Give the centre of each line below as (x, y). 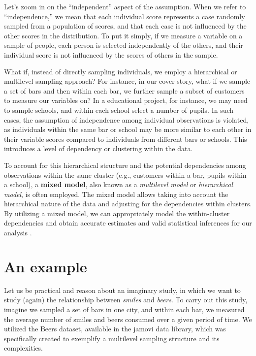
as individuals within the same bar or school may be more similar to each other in (128, 129)
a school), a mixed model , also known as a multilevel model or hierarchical (118, 184)
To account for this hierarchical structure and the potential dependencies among (125, 165)
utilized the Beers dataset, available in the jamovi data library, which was (115, 329)
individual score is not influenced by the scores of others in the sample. (111, 54)
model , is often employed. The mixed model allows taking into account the (116, 194)
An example (46, 266)
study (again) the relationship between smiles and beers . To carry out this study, (126, 300)
